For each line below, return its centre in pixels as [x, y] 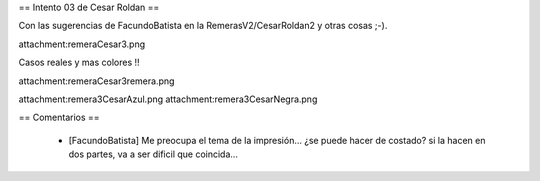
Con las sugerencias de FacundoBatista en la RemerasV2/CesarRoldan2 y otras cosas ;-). [203, 26]
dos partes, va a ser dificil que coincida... [153, 154]
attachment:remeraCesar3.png [82, 44]
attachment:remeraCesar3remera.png [96, 81]
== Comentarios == [59, 117]
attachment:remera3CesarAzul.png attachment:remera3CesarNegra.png [168, 99]
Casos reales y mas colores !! [79, 62]
